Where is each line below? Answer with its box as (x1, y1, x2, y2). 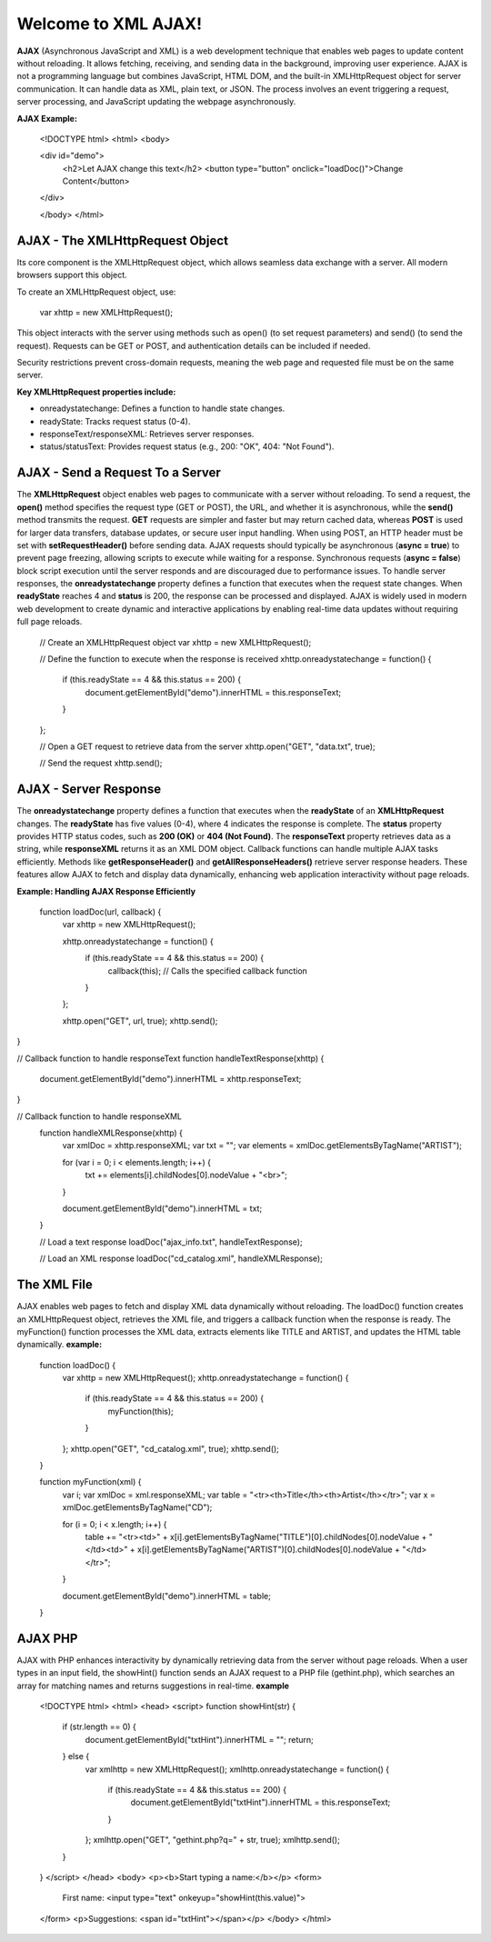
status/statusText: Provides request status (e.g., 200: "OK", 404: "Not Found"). (39, 441, 335, 452)
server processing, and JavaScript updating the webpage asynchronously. (16, 96, 296, 107)
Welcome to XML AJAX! (16, 14, 203, 34)
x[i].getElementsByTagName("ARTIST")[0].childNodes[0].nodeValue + (136, 1544, 400, 1555)
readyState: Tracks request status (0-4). (39, 415, 191, 426)
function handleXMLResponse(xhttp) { (39, 1127, 184, 1138)
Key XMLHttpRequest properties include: (16, 386, 176, 397)
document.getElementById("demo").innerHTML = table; (62, 1590, 272, 1601)
